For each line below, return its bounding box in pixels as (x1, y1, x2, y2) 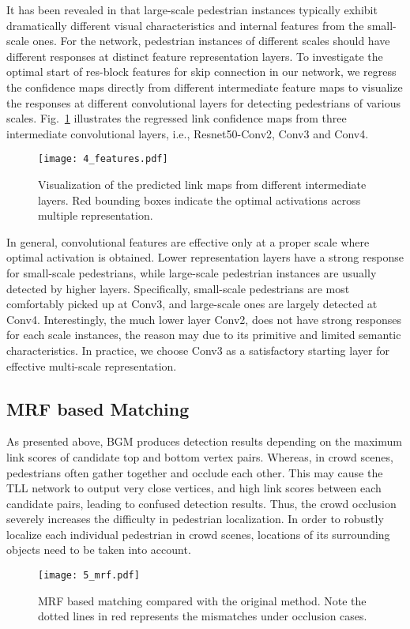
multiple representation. (38, 207, 153, 224)
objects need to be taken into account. (6, 541, 191, 558)
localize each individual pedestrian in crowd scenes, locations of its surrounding (6, 525, 390, 542)
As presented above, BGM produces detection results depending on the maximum (6, 433, 402, 450)
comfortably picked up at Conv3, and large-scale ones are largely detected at (6, 296, 378, 312)
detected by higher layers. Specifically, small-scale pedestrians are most (6, 280, 350, 296)
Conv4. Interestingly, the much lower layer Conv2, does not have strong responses (6, 311, 401, 327)
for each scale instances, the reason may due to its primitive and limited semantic (6, 326, 401, 343)
